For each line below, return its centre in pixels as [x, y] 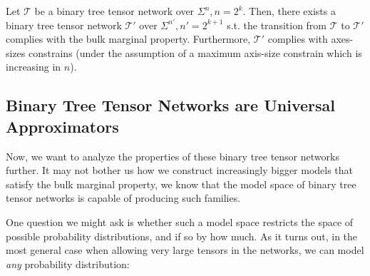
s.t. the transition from [277, 25]
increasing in [34, 67]
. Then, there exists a [289, 11]
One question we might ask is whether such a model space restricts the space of [180, 221]
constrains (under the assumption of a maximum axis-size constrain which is [195, 52]
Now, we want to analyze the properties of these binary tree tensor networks [173, 156]
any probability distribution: [68, 264]
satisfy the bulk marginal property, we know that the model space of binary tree [181, 184]
